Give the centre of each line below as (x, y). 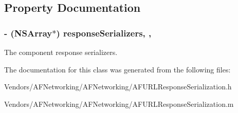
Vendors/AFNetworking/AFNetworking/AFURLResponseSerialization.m (119, 103)
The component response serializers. (61, 52)
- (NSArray (28, 33)
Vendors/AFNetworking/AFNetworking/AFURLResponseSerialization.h (118, 87)
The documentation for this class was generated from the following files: (117, 69)
